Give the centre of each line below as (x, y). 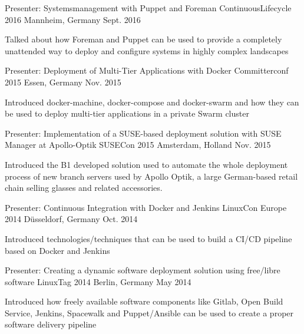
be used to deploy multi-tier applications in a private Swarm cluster (127, 113)
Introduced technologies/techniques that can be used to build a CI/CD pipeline (148, 238)
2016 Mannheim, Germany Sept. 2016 (73, 19)
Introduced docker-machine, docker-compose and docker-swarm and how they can (152, 102)
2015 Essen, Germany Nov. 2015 (63, 82)
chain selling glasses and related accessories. (84, 188)
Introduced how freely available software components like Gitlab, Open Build (144, 301)
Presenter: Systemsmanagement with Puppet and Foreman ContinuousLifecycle (148, 8)
